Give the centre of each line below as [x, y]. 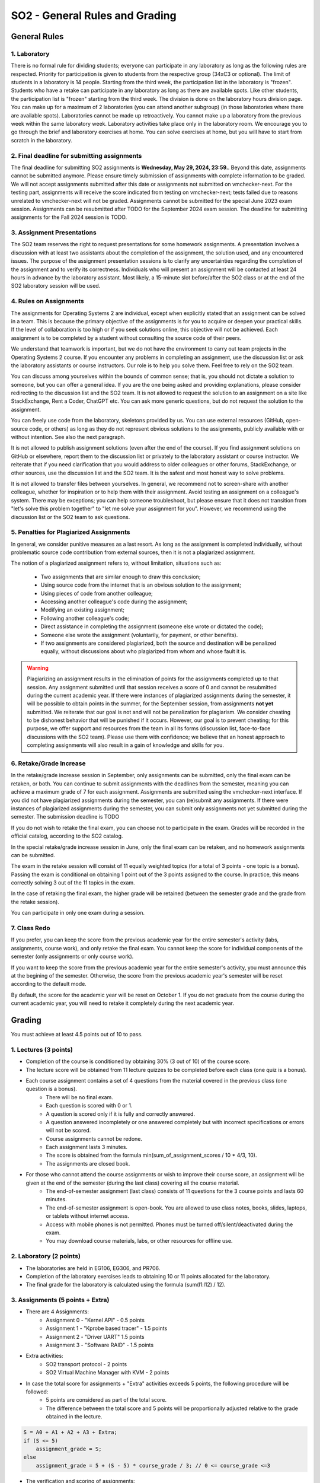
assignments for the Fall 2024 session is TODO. [69, 217]
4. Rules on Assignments [47, 301]
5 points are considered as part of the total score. [106, 1400]
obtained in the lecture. [74, 1417]
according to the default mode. [49, 984]
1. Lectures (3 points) [42, 1049]
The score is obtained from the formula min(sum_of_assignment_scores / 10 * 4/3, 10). [151, 1155]
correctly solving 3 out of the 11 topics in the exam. [73, 883]
